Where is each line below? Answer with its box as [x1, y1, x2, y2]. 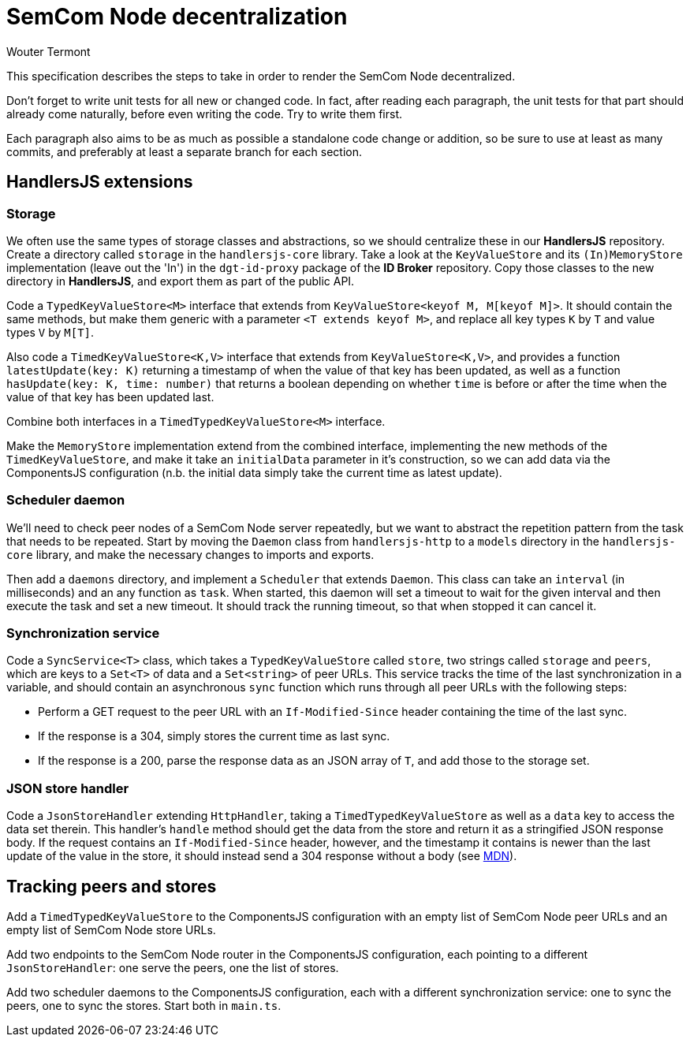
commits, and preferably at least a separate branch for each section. [6, 144, 363, 158]
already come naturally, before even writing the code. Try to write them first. [6, 106, 402, 121]
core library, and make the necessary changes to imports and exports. [6, 547, 375, 561]
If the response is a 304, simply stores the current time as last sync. [38, 729, 390, 743]
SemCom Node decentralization [6, 3, 348, 30]
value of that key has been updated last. [6, 389, 214, 404]
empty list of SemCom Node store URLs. [6, 923, 216, 937]
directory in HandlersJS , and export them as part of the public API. [6, 274, 355, 288]
